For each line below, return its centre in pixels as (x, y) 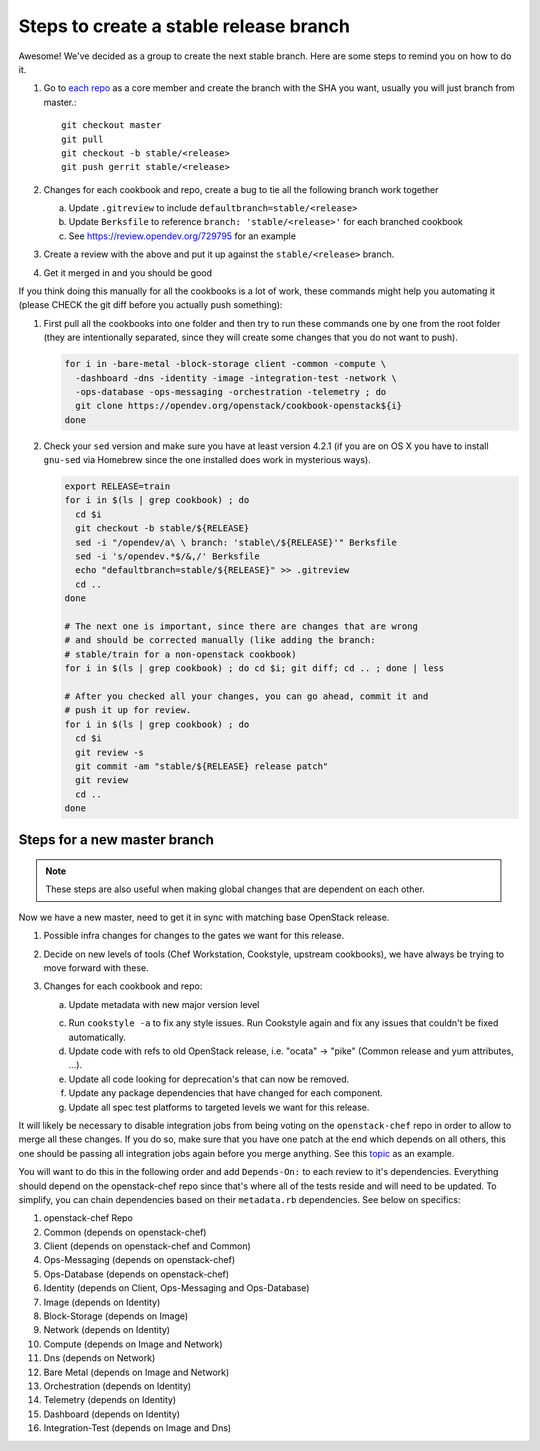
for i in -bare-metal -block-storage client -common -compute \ (225, 364)
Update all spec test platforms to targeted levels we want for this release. (219, 1107)
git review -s (110, 752)
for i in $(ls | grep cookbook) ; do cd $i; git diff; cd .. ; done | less (254, 668)
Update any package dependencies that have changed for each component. (226, 1093)
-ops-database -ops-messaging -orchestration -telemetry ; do (231, 391)
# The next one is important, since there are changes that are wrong (241, 626)
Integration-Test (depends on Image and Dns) (137, 1428)
